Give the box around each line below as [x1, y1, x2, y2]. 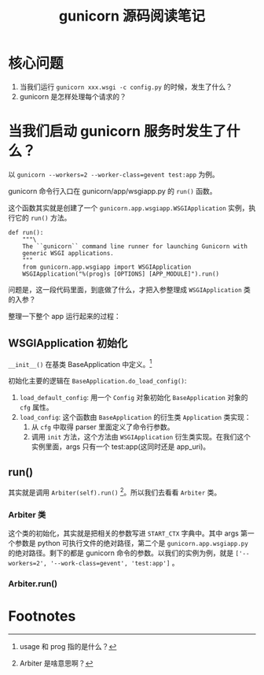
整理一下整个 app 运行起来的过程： [8, 311, 121, 321]
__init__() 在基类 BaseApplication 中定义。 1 [8, 358, 152, 369]
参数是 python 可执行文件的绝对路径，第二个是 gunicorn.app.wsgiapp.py [14, 539, 249, 548]
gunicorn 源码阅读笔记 [58, 7, 206, 25]
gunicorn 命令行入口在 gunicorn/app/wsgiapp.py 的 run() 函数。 [8, 186, 217, 195]
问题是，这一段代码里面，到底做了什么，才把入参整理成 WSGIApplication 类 [8, 284, 251, 294]
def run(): [8, 228, 44, 236]
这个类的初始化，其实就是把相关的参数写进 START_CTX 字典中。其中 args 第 [8, 529, 248, 538]
